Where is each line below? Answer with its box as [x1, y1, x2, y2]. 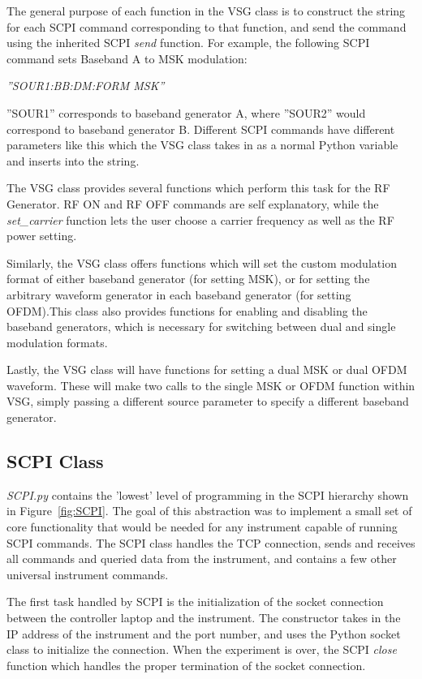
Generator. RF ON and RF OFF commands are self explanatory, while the [6, 195, 379, 212]
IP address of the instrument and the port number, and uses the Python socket [6, 625, 401, 642]
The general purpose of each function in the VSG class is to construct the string [6, 2, 406, 19]
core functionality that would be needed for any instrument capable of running [6, 518, 398, 535]
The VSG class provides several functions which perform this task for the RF [6, 179, 390, 196]
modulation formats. [6, 333, 108, 350]
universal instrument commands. [6, 565, 169, 582]
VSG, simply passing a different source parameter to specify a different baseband [6, 393, 409, 410]
